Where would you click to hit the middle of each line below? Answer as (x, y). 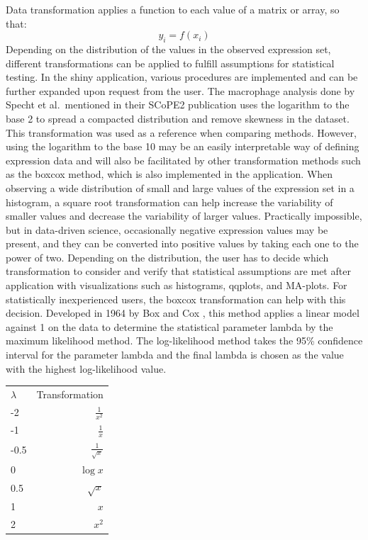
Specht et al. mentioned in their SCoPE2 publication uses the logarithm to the (178, 105)
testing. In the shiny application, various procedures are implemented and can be (182, 77)
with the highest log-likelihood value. (86, 368)
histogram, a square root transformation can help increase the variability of (169, 202)
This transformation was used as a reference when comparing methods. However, (181, 132)
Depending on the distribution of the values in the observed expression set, (168, 49)
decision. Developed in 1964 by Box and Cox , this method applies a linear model (183, 313)
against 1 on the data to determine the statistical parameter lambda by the (169, 326)
